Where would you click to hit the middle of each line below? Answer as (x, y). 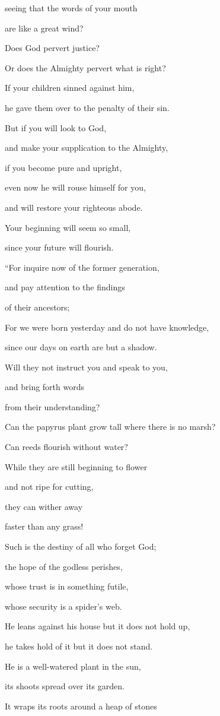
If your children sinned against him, (70, 88)
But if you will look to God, (56, 127)
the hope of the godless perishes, (64, 566)
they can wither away (44, 506)
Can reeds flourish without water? (66, 447)
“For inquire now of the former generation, (82, 267)
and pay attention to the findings (65, 287)
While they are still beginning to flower (76, 466)
